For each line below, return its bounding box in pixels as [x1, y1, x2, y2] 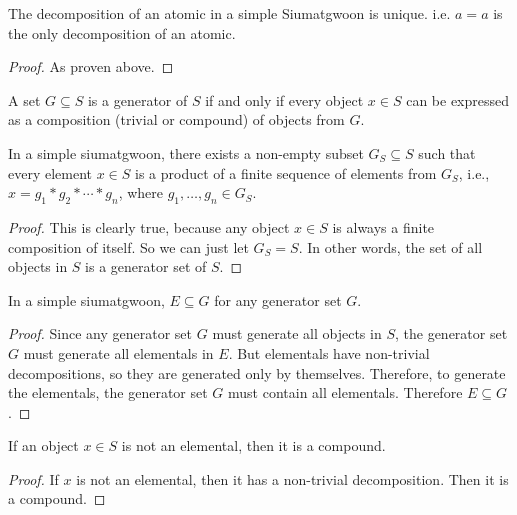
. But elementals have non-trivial [228, 342, 430, 363]
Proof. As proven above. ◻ [8, 56, 174, 77]
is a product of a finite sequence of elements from [135, 162, 437, 183]
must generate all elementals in [23, 342, 214, 363]
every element [8, 162, 93, 183]
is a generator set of [85, 256, 207, 277]
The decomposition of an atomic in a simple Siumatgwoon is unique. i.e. [8, 3, 451, 23]
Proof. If [8, 468, 59, 489]
